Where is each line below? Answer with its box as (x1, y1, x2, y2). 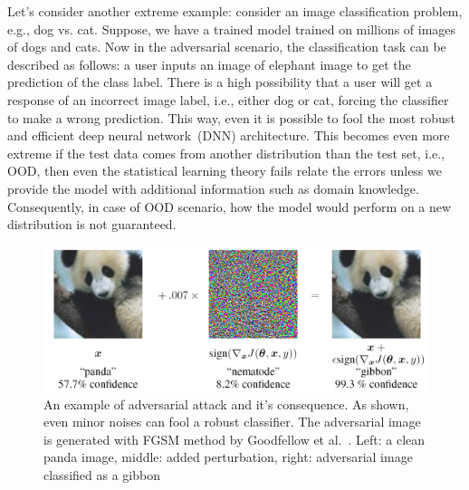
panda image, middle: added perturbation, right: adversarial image (43, 447, 413, 466)
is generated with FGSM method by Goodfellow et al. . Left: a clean (43, 429, 426, 448)
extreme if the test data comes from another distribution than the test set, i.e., (7, 143, 445, 162)
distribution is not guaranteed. (7, 215, 177, 234)
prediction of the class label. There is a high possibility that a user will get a (7, 72, 433, 91)
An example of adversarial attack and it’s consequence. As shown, (43, 394, 409, 413)
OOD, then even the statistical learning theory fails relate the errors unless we (7, 161, 442, 180)
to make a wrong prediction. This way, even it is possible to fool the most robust (7, 108, 455, 127)
